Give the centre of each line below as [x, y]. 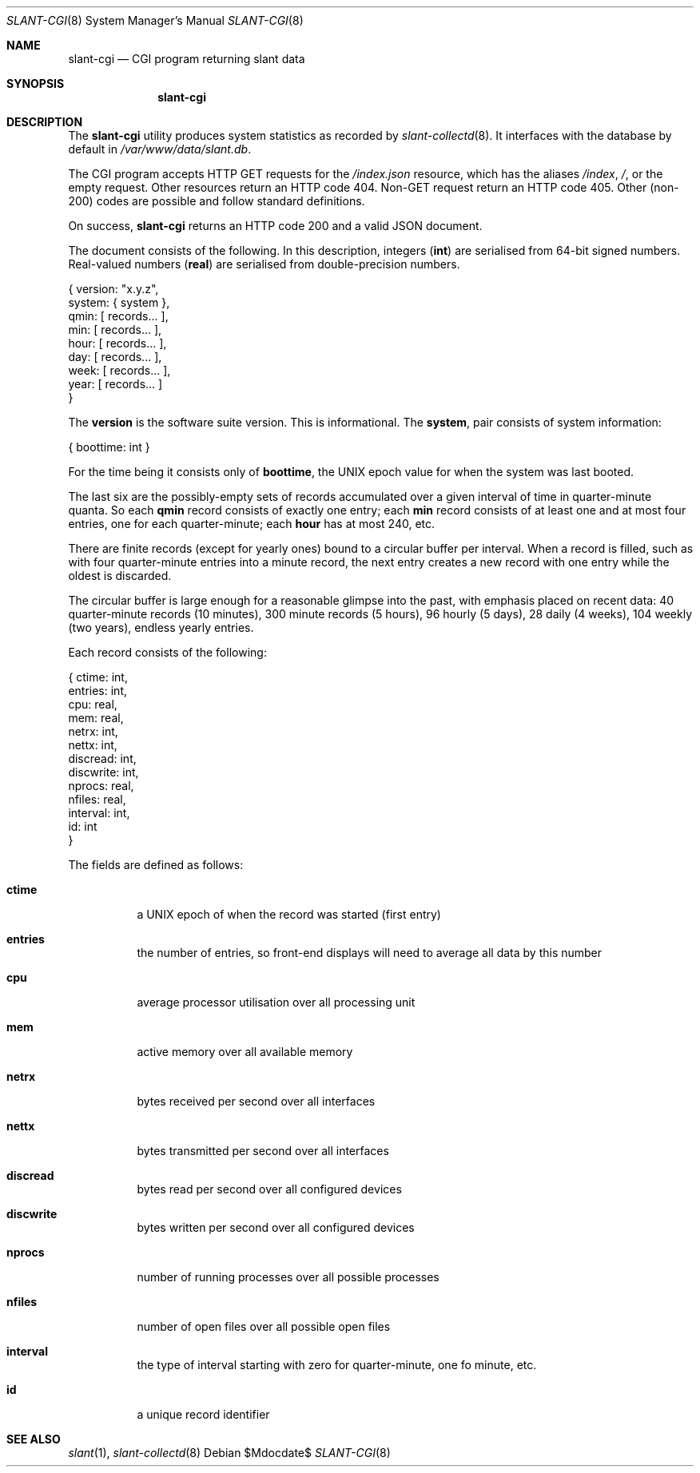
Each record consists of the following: [167, 652]
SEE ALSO [34, 1439]
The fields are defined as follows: [156, 865]
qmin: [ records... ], [118, 316]
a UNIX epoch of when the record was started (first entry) [289, 914]
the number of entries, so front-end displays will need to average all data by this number [370, 953]
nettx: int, [93, 745]
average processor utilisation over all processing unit [276, 1002]
